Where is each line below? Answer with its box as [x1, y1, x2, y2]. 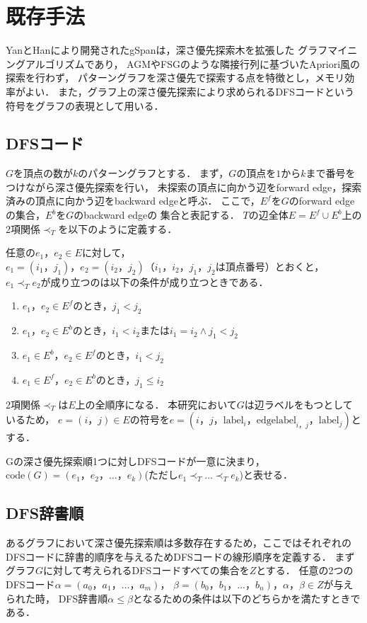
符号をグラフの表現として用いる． [6, 98, 164, 113]
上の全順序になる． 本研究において [75, 396, 237, 411]
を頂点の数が [13, 166, 74, 181]
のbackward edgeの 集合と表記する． [74, 207, 240, 222]
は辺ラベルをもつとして [244, 396, 353, 411]
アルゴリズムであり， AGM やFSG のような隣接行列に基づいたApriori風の [25, 56, 361, 71]
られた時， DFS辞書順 [6, 590, 108, 605]
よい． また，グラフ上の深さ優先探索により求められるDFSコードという [25, 84, 355, 98]
